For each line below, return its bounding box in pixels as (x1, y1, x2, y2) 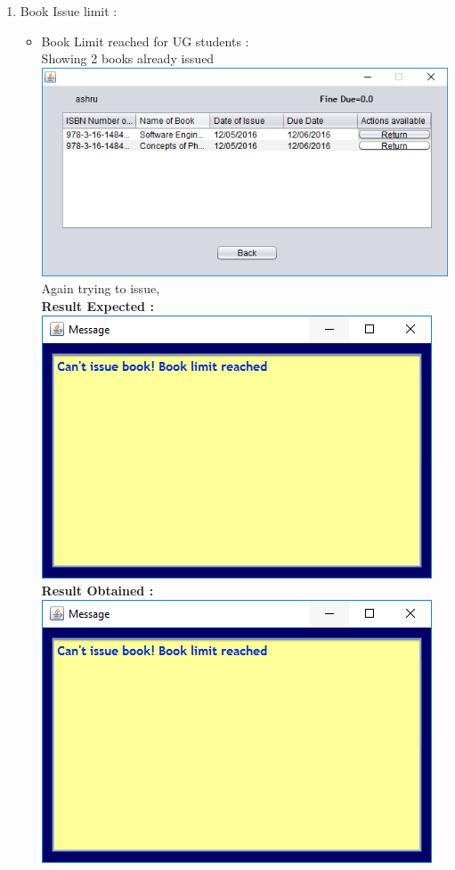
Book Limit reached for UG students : (41, 31, 249, 50)
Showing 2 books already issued (41, 49, 215, 68)
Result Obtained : (41, 581, 154, 600)
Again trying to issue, (41, 279, 160, 298)
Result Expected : (41, 297, 154, 316)
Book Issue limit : (20, 2, 118, 20)
